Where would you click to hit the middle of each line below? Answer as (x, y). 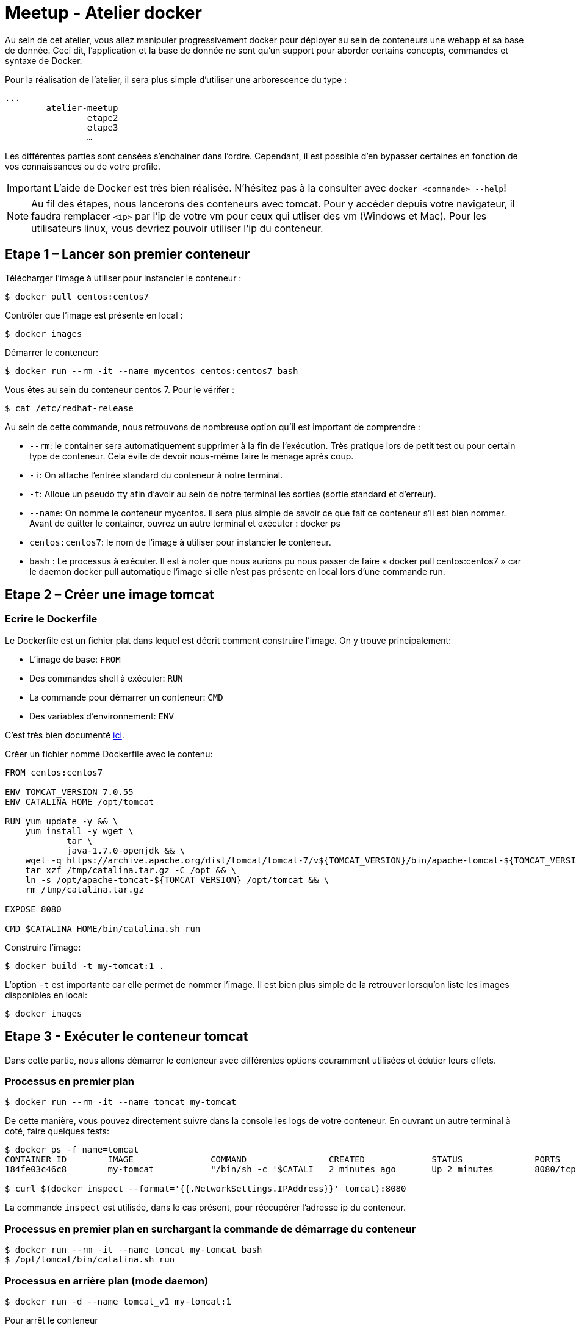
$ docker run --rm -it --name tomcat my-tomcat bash (134, 1250)
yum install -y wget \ (79, 831)
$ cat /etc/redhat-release (69, 408)
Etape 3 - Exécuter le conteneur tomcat (127, 1037)
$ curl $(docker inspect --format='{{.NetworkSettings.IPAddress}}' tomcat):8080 (206, 1189)
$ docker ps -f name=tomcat (72, 1150)
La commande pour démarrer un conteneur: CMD (126, 697)
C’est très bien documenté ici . (65, 735)
